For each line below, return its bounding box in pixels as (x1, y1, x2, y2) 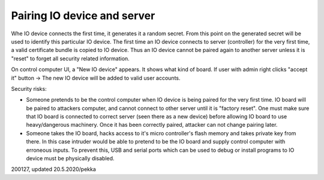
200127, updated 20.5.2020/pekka (11, 166, 96, 173)
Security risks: (11, 85, 47, 92)
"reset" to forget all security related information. (11, 54, 130, 62)
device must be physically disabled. (26, 155, 115, 162)
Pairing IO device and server (11, 9, 155, 22)
